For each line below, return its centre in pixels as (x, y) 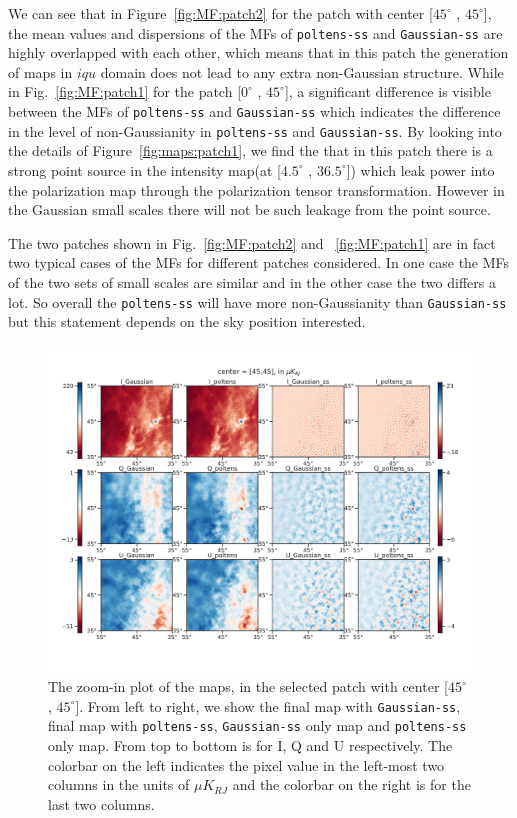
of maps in (40, 71)
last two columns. (101, 803)
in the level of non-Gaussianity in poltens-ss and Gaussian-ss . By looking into (255, 130)
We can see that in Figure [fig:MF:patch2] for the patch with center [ (220, 13)
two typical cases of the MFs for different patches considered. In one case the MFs (259, 262)
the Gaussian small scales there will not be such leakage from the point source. (249, 209)
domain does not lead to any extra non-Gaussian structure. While (302, 71)
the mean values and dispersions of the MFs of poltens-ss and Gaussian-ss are (255, 32)
